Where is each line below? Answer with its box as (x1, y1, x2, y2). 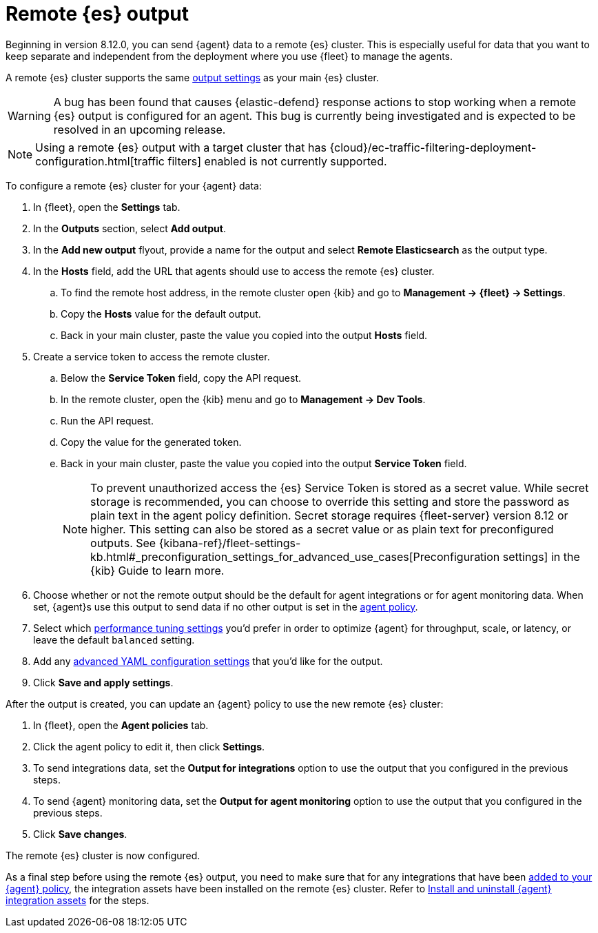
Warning (8, 108, 51, 123)
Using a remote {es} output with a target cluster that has (35, 140, 327, 154)
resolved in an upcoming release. (53, 122, 226, 136)
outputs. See (90, 535, 156, 550)
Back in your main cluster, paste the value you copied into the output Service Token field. (61, 457, 467, 469)
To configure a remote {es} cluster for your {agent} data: (6, 179, 262, 192)
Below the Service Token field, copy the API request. (61, 371, 302, 384)
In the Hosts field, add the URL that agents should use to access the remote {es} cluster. (33, 265, 435, 277)
